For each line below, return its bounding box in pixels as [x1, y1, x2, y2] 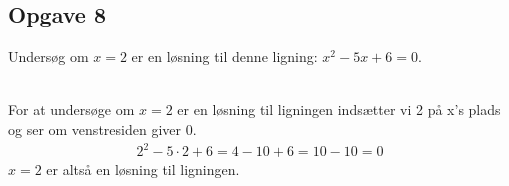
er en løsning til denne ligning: [131, 46, 318, 67]
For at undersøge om [8, 99, 135, 120]
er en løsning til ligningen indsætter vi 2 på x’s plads [177, 99, 501, 120]
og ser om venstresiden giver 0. [8, 118, 197, 139]
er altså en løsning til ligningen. [46, 159, 240, 180]
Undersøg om [8, 46, 89, 67]
